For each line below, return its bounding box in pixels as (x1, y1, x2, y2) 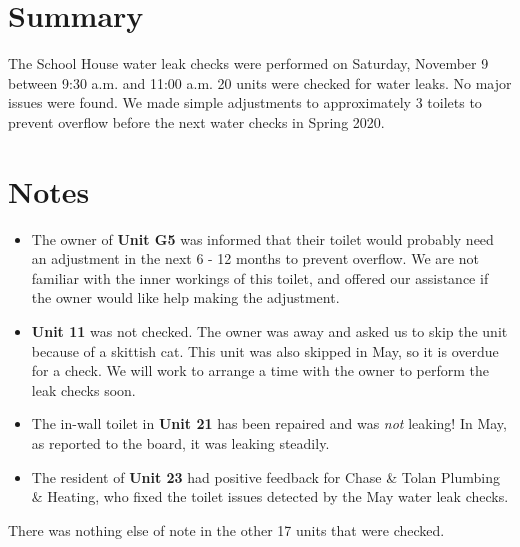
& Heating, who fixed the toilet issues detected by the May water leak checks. (31, 486, 509, 507)
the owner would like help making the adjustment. (31, 287, 340, 308)
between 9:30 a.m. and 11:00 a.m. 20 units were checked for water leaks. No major (8, 72, 512, 93)
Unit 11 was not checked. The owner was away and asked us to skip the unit (31, 321, 508, 341)
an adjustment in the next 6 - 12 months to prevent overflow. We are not (31, 248, 479, 269)
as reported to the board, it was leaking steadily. (31, 432, 330, 453)
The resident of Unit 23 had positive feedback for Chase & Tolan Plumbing (31, 466, 501, 487)
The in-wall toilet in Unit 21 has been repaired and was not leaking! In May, (31, 413, 507, 434)
